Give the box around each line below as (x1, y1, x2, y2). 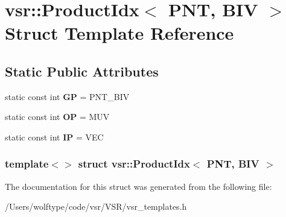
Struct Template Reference (5, 20, 234, 45)
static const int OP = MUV (5, 110, 110, 123)
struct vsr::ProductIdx (78, 156, 190, 171)
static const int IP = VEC (5, 130, 104, 143)
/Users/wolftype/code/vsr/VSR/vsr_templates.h (5, 200, 187, 213)
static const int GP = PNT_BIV (5, 90, 130, 102)
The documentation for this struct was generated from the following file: (5, 180, 272, 192)
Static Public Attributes (5, 61, 159, 80)
